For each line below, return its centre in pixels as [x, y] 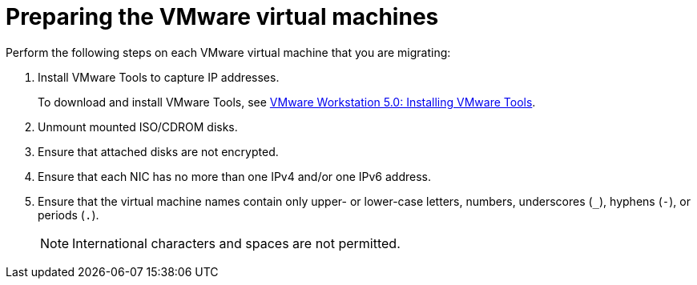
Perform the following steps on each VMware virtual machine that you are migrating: [228, 52]
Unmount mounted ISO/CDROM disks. [138, 126]
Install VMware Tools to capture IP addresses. [159, 77]
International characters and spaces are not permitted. [236, 243]
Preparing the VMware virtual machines [222, 17]
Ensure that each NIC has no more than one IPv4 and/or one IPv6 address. [235, 176]
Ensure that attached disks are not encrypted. [158, 151]
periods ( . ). [68, 215]
